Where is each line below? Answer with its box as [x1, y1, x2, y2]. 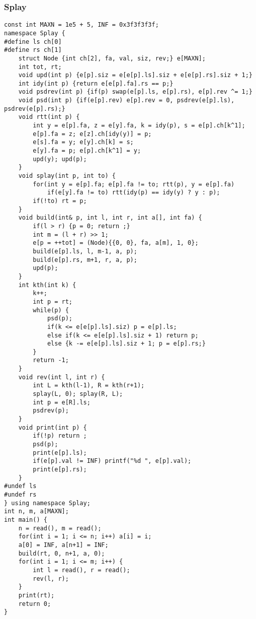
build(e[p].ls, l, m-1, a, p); [33, 247, 137, 255]
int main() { [4, 516, 47, 523]
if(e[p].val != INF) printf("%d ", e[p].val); [33, 457, 192, 465]
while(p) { [33, 306, 69, 314]
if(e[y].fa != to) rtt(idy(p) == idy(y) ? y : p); [47, 189, 220, 196]
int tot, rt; [18, 63, 62, 71]
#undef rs [4, 491, 37, 498]
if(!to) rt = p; [33, 197, 87, 204]
